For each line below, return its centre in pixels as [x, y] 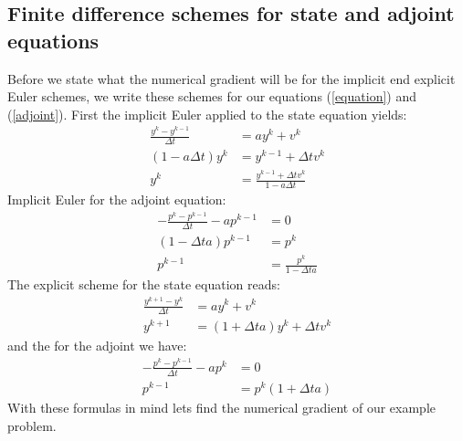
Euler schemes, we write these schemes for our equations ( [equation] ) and [212, 96]
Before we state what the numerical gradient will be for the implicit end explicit [231, 78]
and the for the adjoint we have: [97, 346]
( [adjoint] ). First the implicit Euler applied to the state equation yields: [207, 114]
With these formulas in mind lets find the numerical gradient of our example [222, 407]
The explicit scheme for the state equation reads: [144, 284]
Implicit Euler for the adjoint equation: [117, 199]
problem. [32, 425]
